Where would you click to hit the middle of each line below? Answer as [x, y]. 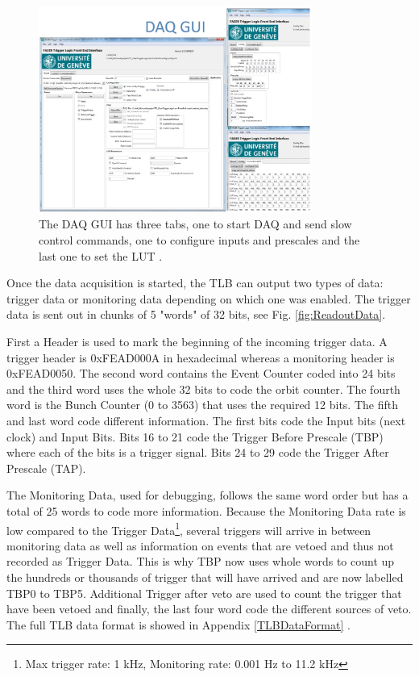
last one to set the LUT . [101, 255]
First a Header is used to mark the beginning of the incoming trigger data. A [197, 341]
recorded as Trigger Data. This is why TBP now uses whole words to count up [201, 561]
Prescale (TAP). [46, 468]
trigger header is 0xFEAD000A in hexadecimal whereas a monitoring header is [201, 357]
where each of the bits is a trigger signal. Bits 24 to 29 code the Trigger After [198, 452]
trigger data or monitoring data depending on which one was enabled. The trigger [209, 298]
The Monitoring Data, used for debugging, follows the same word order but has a [207, 495]
